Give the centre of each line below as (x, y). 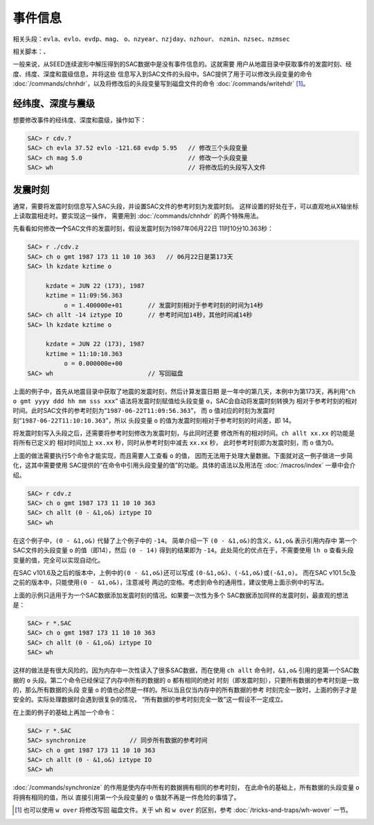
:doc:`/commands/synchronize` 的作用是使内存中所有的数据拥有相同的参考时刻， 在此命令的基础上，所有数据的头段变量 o (186, 788)
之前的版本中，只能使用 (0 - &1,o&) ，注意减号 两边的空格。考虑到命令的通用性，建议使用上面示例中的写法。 (170, 582)
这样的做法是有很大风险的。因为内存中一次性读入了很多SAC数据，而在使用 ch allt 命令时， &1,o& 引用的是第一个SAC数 (186, 670)
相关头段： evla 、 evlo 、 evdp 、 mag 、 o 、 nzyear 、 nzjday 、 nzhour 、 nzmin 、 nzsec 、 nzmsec (151, 39)
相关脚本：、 (31, 51)
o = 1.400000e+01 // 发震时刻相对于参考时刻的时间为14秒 (163, 305)
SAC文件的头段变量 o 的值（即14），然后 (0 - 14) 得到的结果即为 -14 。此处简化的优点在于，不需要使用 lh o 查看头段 (183, 550)
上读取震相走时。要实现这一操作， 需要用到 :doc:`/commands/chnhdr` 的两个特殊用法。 (137, 216)
